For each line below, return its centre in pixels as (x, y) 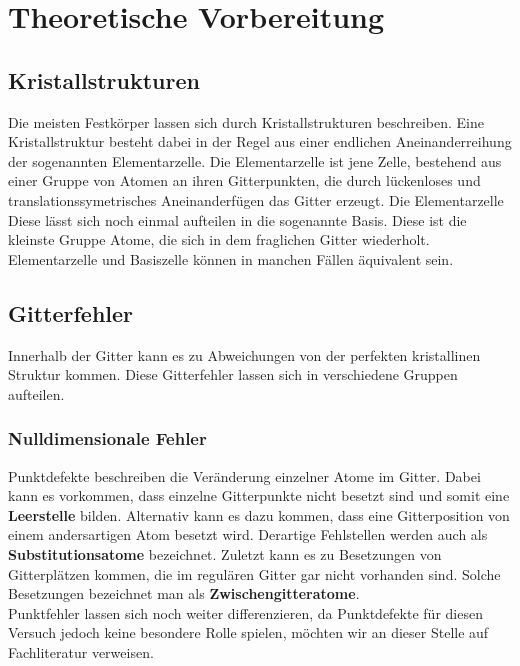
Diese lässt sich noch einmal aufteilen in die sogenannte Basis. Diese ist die (237, 219)
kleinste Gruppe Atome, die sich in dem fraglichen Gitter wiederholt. (219, 239)
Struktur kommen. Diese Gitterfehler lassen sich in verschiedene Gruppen (233, 374)
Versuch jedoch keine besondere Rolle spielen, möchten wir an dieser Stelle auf (248, 632)
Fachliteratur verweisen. (81, 651)
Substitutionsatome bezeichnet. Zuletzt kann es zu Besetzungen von (225, 553)
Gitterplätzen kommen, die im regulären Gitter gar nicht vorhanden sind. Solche (254, 573)
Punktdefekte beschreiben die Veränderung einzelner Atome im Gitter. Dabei (244, 475)
